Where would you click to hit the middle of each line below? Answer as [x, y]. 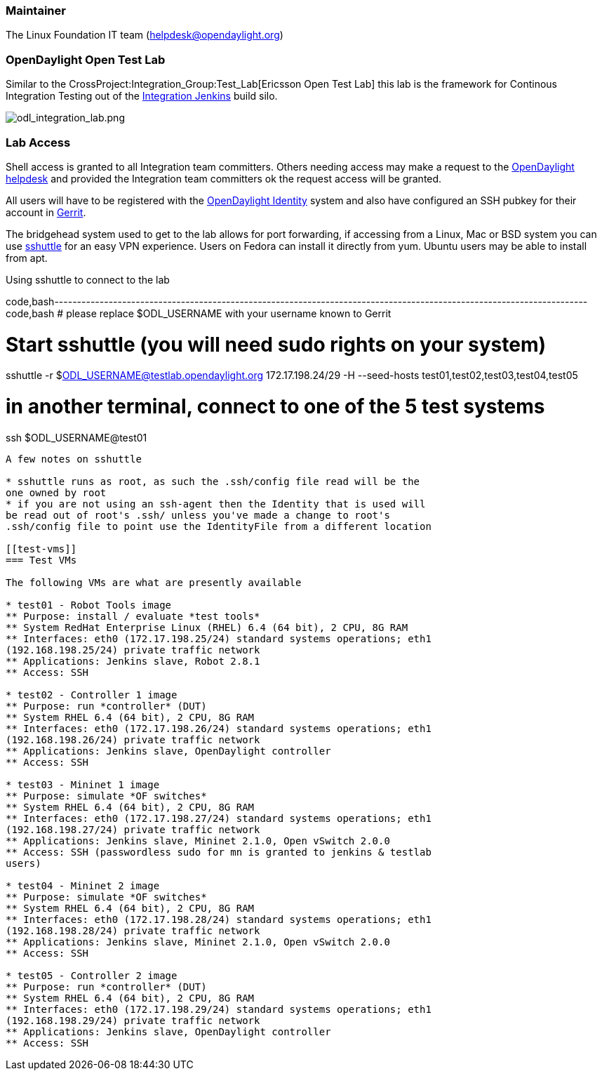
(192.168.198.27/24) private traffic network [133, 829]
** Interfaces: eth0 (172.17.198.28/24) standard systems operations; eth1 [219, 919]
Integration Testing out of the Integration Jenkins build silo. [142, 96]
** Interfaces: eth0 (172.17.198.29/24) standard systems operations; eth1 [219, 1009]
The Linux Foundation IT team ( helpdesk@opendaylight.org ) [145, 35]
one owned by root [56, 492]
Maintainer [36, 11]
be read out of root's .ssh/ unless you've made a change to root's [198, 515]
